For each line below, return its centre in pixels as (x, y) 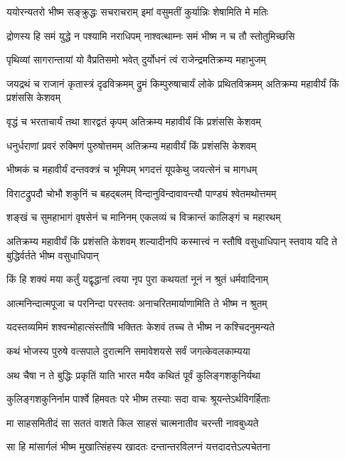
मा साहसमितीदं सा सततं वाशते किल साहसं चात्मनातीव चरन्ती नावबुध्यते (133, 422)
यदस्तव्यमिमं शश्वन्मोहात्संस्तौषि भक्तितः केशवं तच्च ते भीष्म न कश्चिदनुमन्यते (140, 327)
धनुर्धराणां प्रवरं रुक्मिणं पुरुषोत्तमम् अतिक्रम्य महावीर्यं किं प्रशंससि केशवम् (131, 145)
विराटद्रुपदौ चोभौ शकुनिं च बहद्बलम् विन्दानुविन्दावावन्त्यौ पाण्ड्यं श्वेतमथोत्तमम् (142, 193)
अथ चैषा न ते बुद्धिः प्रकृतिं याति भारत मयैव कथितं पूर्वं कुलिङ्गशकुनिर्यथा (133, 375)
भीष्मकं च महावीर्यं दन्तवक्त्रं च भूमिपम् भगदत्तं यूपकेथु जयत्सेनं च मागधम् (132, 169)
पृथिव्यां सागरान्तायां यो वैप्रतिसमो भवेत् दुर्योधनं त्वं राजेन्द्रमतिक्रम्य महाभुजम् (136, 60)
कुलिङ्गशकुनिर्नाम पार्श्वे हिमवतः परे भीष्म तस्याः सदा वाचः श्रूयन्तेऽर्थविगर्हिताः (138, 399)
